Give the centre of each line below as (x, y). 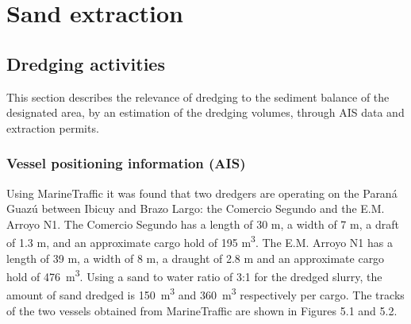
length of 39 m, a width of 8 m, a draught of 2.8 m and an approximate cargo (196, 258)
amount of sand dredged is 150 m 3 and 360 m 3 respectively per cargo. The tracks (205, 294)
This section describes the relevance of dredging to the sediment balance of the (198, 96)
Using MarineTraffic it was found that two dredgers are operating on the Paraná (202, 193)
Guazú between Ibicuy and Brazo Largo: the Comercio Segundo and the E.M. (196, 208)
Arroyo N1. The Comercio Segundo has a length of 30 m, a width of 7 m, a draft (203, 224)
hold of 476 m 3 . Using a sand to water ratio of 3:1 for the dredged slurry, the (194, 275)
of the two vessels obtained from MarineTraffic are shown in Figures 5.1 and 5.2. (202, 310)
